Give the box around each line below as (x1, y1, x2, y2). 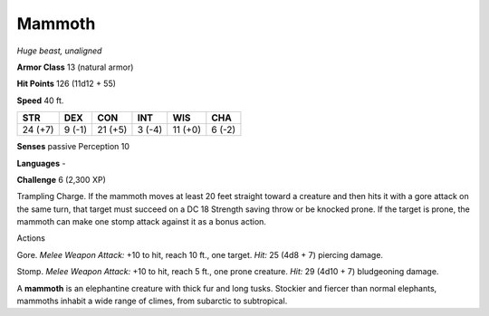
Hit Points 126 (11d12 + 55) (16, 78, 117, 90)
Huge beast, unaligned (16, 45, 102, 56)
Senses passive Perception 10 (16, 141, 130, 152)
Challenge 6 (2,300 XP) (16, 174, 106, 185)
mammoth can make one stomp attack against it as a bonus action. (16, 216, 267, 227)
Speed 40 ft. (16, 95, 64, 106)
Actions (16, 233, 45, 244)
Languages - (16, 158, 66, 168)
